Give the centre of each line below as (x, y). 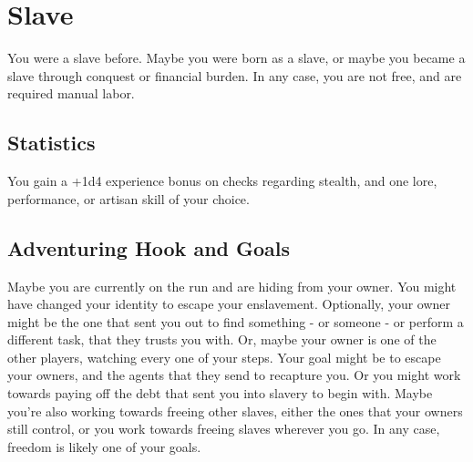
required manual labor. (71, 93)
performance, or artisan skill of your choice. (129, 198)
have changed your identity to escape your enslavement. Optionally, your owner (229, 304)
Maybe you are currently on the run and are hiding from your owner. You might (232, 286)
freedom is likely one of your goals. (104, 446)
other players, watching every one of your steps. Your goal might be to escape (224, 357)
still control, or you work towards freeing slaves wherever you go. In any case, (224, 429)
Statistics (51, 143)
